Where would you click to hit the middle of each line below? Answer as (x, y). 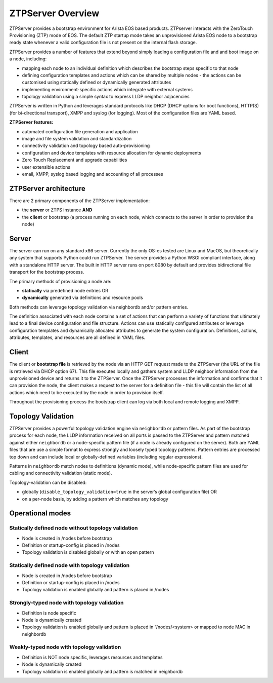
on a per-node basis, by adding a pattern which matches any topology (95, 499)
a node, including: (28, 59)
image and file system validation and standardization (77, 139)
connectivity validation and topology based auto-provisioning (86, 146)
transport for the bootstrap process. (47, 272)
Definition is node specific (49, 613)
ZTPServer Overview (54, 13)
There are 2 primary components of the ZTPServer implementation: (80, 201)
